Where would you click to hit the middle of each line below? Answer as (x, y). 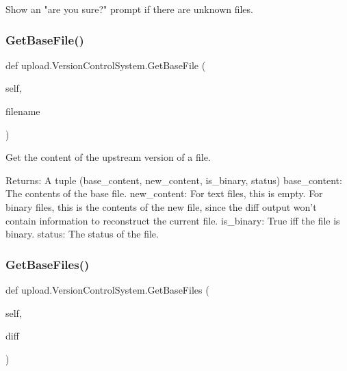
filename (23, 111)
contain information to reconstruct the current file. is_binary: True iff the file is (173, 220)
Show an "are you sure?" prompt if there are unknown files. (129, 9)
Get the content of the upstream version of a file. (108, 157)
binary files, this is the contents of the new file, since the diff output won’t (161, 206)
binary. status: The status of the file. (82, 234)
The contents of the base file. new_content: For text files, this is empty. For (164, 193)
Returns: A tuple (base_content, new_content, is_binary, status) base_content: (174, 180)
